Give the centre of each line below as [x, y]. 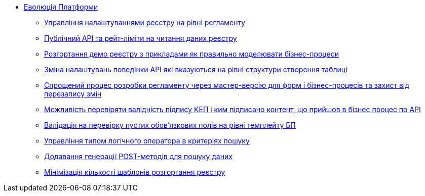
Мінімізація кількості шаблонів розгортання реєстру [135, 172]
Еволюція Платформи [61, 7]
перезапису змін [73, 94]
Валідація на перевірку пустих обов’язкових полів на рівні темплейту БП [170, 125]
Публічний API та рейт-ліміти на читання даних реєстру [141, 38]
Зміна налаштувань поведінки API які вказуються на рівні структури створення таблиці [196, 69]
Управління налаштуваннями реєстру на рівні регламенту [145, 22]
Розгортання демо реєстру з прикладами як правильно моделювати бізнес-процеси [191, 54]
